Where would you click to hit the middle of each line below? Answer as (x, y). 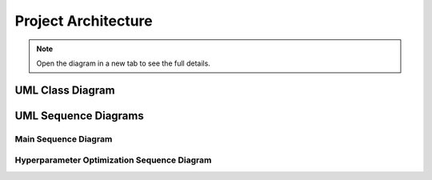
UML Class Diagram (65, 90)
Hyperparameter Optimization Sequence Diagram (113, 160)
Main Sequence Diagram (64, 138)
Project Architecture (84, 21)
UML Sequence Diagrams (79, 116)
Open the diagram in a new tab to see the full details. (124, 63)
